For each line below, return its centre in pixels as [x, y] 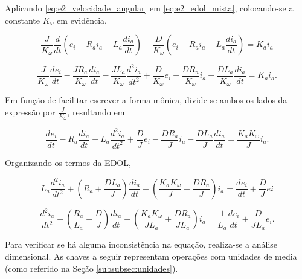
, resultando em [96, 111]
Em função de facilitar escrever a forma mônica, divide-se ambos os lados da [146, 100]
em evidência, [82, 20]
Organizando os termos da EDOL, [68, 162]
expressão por [30, 111]
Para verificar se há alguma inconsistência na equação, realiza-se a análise [141, 244]
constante [23, 20]
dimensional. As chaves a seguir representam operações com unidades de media [151, 256]
